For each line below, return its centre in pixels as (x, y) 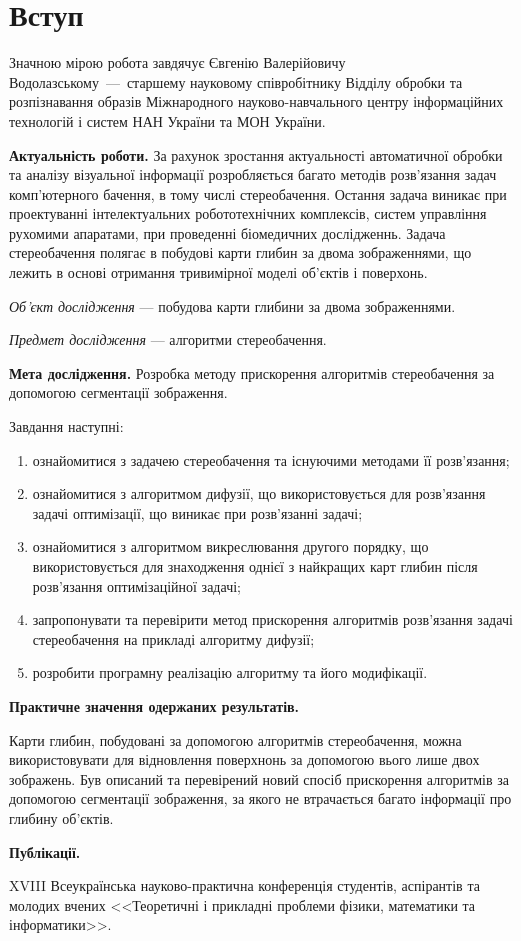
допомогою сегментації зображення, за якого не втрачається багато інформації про (260, 798)
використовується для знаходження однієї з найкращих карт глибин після (255, 566)
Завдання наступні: (66, 426)
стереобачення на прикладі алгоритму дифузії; (173, 638)
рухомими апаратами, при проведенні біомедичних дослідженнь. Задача (227, 232)
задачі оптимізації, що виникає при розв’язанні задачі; (197, 512)
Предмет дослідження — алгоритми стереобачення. (168, 339)
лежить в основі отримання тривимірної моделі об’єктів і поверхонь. (218, 272)
